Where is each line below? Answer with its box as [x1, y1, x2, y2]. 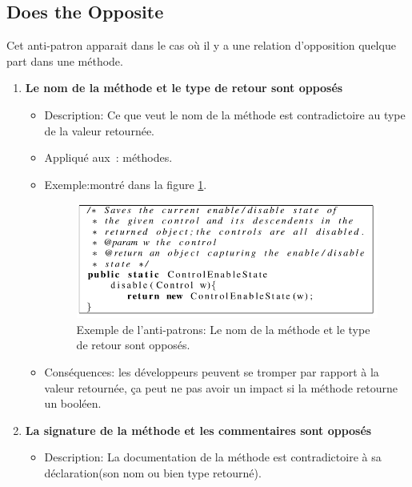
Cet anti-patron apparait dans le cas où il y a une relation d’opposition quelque [6, 37, 396, 54]
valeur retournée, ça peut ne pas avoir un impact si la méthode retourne [44, 379, 398, 396]
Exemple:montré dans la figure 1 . [44, 175, 207, 192]
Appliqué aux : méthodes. [44, 149, 173, 166]
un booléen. [44, 395, 102, 412]
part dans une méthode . [6, 52, 123, 69]
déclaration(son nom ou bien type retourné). [44, 464, 262, 481]
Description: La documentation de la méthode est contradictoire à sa [44, 449, 382, 465]
